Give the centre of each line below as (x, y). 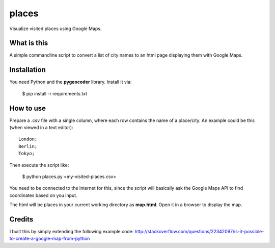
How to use (28, 108)
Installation (28, 70)
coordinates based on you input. (43, 195)
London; (28, 139)
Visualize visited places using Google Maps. (56, 29)
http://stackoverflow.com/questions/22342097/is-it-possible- (199, 232)
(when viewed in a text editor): (41, 128)
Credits (21, 219)
